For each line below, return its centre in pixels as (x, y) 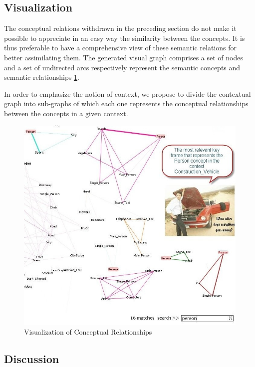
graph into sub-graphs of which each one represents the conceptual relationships (126, 103)
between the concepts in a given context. (66, 113)
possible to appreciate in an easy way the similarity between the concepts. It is (125, 38)
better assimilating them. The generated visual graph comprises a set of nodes (124, 57)
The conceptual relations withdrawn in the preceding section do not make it (120, 28)
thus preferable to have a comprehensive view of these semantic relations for (121, 48)
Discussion (32, 358)
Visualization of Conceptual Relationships (88, 331)
